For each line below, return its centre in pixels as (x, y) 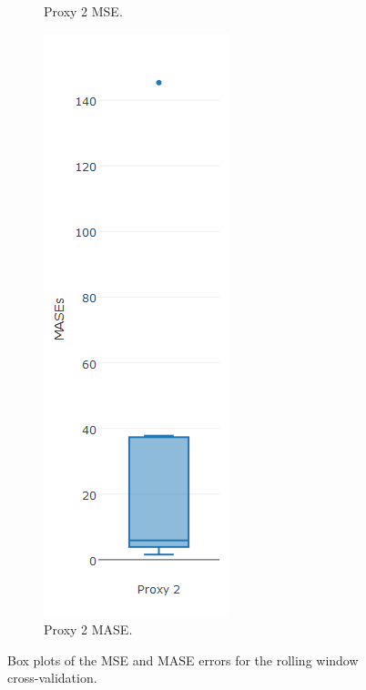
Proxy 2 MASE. (88, 629)
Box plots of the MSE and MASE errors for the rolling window (183, 660)
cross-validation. (52, 678)
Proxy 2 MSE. (83, 11)
